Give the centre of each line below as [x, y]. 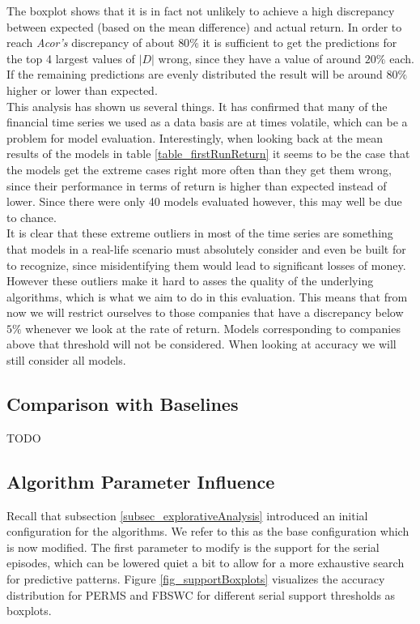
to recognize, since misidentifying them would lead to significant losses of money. [206, 265]
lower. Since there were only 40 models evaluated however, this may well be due [204, 201]
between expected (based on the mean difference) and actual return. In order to [204, 26]
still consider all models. [66, 360]
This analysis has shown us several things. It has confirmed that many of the [197, 106]
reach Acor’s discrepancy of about [91, 43]
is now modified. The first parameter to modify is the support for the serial [193, 547]
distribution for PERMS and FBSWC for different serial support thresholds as [201, 594]
